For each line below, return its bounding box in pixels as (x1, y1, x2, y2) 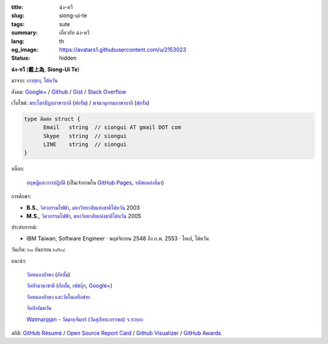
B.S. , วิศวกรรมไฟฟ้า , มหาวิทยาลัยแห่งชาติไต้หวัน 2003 (26, 204, 140, 211)
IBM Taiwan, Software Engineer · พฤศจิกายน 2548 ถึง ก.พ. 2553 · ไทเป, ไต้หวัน (26, 235, 210, 242)
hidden (59, 55, 77, 62)
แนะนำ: (11, 257, 27, 264)
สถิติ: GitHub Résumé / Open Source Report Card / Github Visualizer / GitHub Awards (11, 329, 222, 337)
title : (11, 4, 24, 10)
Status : (11, 55, 30, 62)
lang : (11, 37, 25, 45)
